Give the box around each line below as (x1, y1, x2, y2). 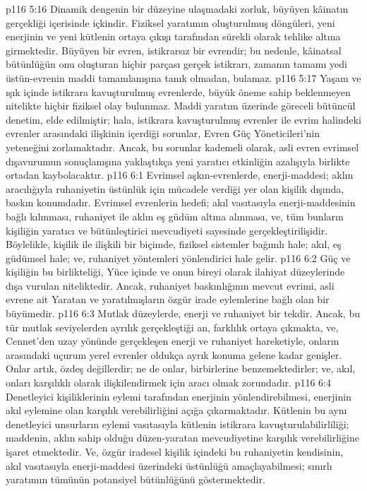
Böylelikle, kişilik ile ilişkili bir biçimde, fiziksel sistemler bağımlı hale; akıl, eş (6, 237, 342, 252)
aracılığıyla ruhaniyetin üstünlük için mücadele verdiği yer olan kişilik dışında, (6, 181, 344, 196)
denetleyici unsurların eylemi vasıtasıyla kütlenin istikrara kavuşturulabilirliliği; (6, 416, 349, 431)
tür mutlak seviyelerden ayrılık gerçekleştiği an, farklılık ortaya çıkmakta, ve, (6, 319, 339, 334)
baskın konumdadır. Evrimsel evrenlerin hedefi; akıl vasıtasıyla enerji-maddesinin (6, 195, 356, 210)
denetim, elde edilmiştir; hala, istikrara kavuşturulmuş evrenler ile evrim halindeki (6, 112, 361, 126)
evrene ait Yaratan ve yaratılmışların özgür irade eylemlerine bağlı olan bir (6, 292, 330, 307)
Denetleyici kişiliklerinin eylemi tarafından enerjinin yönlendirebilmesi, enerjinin (6, 389, 351, 403)
